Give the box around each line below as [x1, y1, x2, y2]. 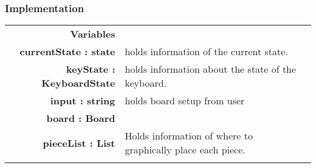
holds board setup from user [125, 93, 245, 108]
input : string [50, 93, 115, 108]
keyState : [66, 62, 115, 76]
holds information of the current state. [125, 44, 288, 59]
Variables [70, 27, 115, 41]
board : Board [46, 111, 115, 126]
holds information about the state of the [125, 62, 297, 76]
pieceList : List [43, 135, 115, 150]
